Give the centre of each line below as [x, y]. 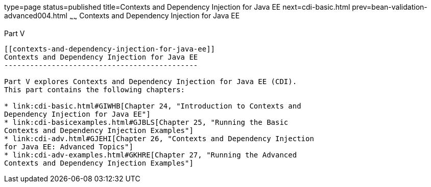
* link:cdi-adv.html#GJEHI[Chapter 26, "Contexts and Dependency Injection [159, 138]
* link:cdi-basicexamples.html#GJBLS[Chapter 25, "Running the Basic [146, 122]
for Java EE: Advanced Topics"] [69, 146]
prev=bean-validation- [390, 7]
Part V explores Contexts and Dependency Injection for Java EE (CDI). [151, 81]
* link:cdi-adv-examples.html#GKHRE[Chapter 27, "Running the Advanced [151, 155]
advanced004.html [36, 16]
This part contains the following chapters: [95, 89]
